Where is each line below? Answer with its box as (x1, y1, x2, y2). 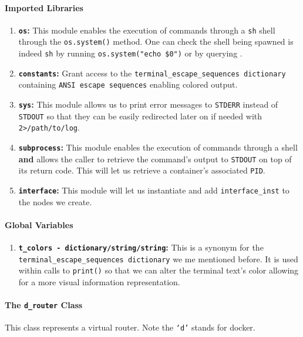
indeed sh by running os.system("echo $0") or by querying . (18, 47, 243, 59)
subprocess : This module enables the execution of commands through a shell (18, 141, 298, 154)
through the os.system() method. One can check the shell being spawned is (18, 35, 294, 48)
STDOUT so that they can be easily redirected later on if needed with (18, 109, 262, 122)
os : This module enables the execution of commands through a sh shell (18, 24, 275, 36)
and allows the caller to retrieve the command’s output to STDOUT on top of (18, 152, 292, 165)
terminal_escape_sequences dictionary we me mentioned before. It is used (18, 252, 298, 265)
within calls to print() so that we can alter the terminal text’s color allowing (18, 264, 299, 276)
